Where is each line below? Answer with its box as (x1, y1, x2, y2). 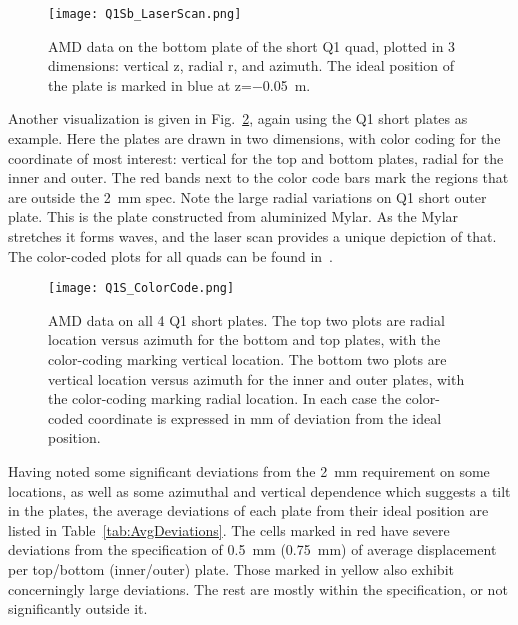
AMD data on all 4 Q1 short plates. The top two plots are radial (48, 309, 445, 330)
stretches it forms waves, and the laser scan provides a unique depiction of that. (8, 226, 497, 246)
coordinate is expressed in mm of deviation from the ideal (88, 407, 442, 428)
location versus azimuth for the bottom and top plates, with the (48, 329, 441, 350)
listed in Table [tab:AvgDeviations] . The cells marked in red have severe (8, 519, 450, 540)
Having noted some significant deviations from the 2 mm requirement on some (8, 461, 490, 481)
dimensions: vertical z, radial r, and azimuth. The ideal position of (48, 55, 454, 76)
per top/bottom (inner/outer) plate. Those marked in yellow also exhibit (8, 558, 454, 579)
